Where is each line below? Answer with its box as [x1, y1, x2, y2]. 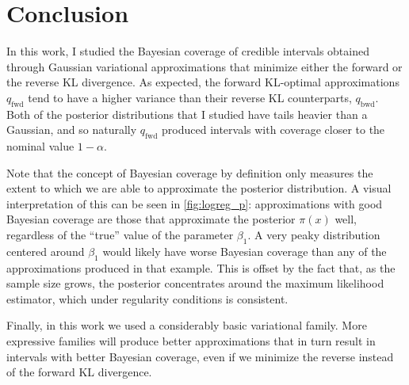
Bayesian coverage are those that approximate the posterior [6, 211, 296, 227]
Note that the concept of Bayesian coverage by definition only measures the [6, 164, 373, 181]
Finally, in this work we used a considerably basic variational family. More [6, 317, 367, 334]
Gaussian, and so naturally [6, 121, 137, 138]
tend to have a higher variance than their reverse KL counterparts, [28, 89, 352, 105]
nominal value [6, 138, 75, 154]
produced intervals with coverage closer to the [162, 121, 385, 138]
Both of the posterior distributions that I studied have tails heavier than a [6, 105, 368, 122]
